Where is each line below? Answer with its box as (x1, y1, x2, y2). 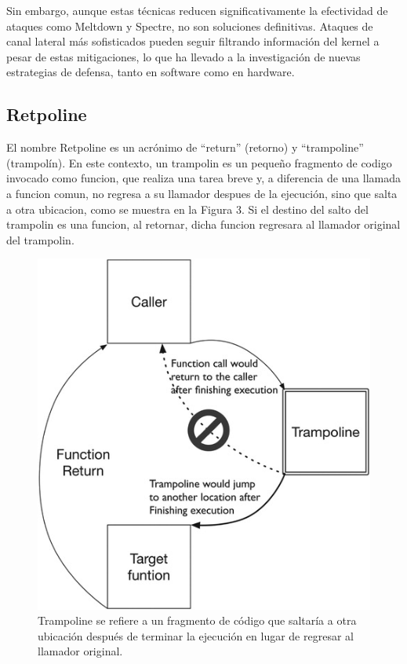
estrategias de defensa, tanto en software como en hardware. (6, 64, 295, 80)
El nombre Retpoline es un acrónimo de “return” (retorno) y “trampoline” (6, 139, 364, 156)
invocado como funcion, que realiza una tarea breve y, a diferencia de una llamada (6, 170, 402, 186)
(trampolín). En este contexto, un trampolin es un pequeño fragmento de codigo (6, 154, 392, 171)
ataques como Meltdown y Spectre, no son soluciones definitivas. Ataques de (6, 17, 373, 34)
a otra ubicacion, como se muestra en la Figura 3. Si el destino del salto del (6, 200, 369, 217)
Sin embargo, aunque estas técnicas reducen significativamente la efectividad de (6, 2, 388, 18)
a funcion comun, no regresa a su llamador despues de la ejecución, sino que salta (6, 185, 398, 201)
